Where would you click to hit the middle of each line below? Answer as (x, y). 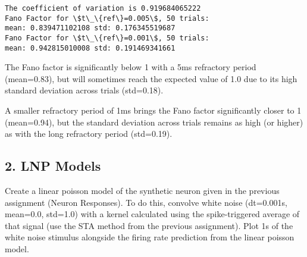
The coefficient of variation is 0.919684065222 (103, 8)
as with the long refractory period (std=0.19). (89, 134)
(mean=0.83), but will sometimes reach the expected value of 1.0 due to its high (151, 78)
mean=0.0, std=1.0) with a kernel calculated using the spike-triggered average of (152, 214)
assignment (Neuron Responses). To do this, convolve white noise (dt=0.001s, (146, 202)
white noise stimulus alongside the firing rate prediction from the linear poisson (150, 237)
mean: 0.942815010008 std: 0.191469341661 (90, 48)
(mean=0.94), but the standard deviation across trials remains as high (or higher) (154, 122)
